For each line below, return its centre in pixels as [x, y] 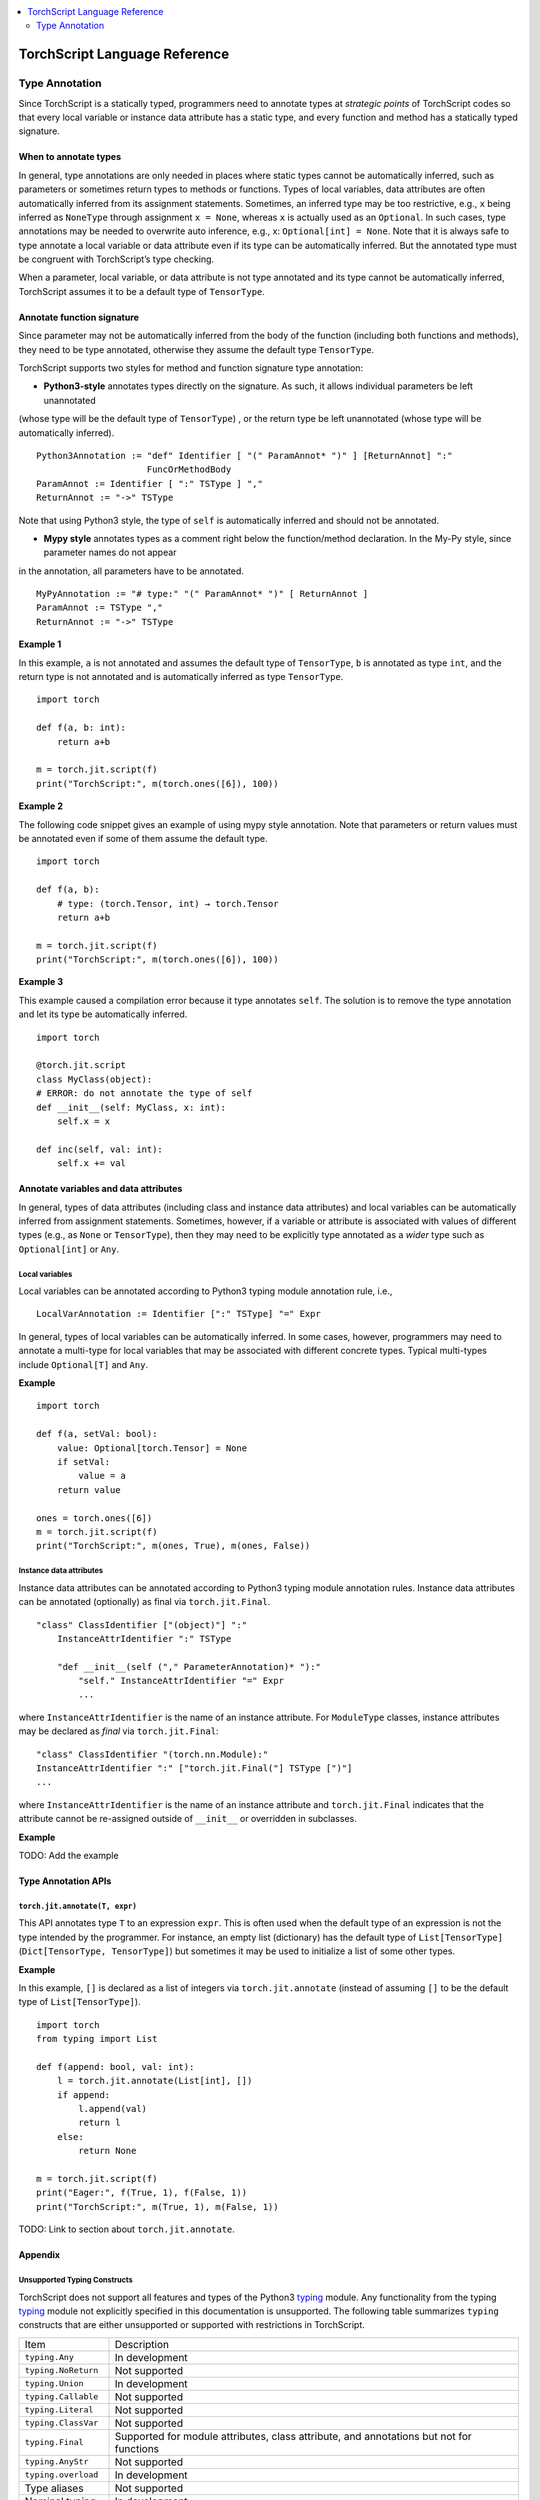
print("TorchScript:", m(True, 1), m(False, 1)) [157, 2206]
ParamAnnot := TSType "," [100, 608]
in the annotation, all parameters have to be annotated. [131, 571]
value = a [102, 1476]
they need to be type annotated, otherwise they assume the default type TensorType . [196, 349]
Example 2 [41, 806]
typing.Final [54, 2442]
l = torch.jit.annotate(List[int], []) [154, 2081]
